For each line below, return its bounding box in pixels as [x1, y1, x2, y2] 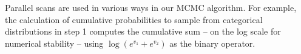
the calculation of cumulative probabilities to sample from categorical [5, 13, 263, 25]
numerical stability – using [5, 36, 104, 49]
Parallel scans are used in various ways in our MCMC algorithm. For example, [5, 1, 297, 13]
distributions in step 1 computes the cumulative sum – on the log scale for [5, 25, 281, 38]
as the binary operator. [169, 36, 255, 49]
